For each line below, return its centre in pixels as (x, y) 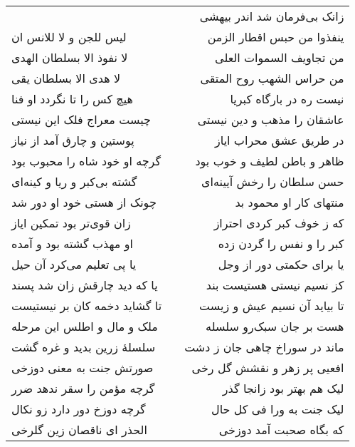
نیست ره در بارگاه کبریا (287, 99)
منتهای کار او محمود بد (290, 202)
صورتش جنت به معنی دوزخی (83, 368)
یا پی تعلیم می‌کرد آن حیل (74, 264)
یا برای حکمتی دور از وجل (281, 264)
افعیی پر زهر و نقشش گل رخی (268, 368)
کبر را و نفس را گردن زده (281, 243)
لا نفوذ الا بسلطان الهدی (70, 57)
